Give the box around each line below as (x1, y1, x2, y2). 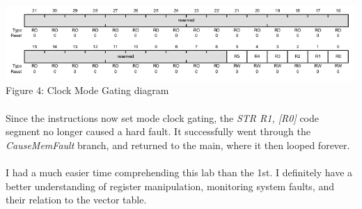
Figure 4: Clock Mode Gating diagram (6, 83, 169, 98)
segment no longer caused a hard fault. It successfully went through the (6, 124, 310, 139)
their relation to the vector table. (6, 192, 147, 207)
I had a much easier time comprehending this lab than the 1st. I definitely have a (6, 164, 353, 179)
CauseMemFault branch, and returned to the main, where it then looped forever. (6, 137, 350, 152)
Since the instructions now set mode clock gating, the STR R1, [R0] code (6, 110, 319, 125)
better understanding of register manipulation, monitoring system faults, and (6, 178, 334, 193)
